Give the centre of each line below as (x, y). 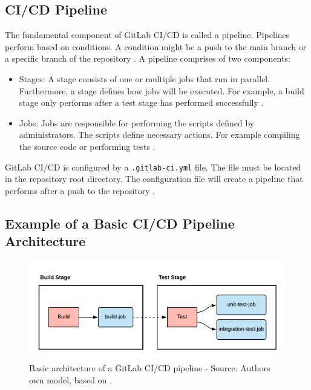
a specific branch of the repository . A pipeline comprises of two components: (148, 58)
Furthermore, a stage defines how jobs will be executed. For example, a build (162, 90)
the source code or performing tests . (87, 146)
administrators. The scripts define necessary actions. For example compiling (159, 135)
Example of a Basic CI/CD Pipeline (120, 223)
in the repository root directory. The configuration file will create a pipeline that (154, 179)
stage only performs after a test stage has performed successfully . (141, 102)
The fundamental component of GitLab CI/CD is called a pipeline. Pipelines (147, 35)
